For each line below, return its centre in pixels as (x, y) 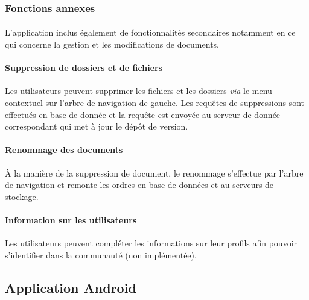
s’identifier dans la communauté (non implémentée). (101, 255)
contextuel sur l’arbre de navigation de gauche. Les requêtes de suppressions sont (155, 103)
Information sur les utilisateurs (71, 220)
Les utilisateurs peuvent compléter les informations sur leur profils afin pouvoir (151, 243)
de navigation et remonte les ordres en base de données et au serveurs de (139, 185)
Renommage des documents (64, 150)
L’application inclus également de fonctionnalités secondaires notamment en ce (150, 32)
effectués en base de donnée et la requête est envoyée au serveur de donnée (143, 114)
